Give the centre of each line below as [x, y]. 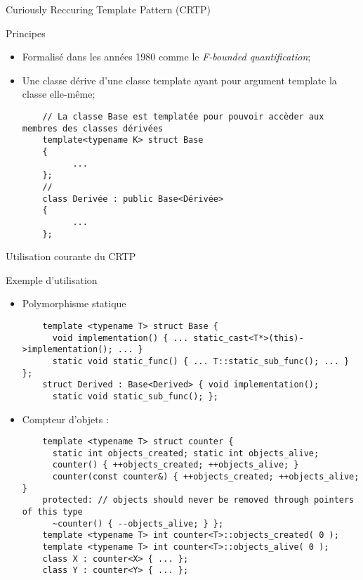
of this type [52, 512]
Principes [26, 33]
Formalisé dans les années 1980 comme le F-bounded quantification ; [166, 57]
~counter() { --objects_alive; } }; [138, 523]
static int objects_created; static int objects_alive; [186, 453]
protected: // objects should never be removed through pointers [198, 500]
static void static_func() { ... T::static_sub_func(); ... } [201, 361]
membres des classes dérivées [93, 128]
